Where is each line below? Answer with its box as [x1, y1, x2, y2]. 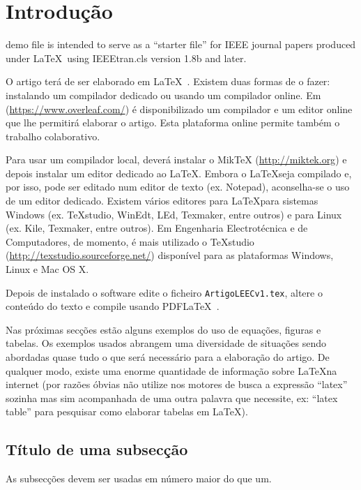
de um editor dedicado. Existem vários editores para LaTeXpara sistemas [6, 193, 318, 208]
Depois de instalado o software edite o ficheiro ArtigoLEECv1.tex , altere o [6, 285, 323, 299]
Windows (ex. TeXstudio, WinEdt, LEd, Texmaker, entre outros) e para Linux [6, 207, 342, 221]
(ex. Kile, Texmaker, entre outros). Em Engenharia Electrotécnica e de [6, 221, 308, 235]
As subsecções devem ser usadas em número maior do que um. [6, 471, 272, 486]
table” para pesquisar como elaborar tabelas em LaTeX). [6, 404, 248, 419]
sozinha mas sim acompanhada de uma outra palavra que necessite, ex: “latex [6, 390, 338, 405]
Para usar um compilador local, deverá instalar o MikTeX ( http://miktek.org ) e [6, 152, 347, 167]
